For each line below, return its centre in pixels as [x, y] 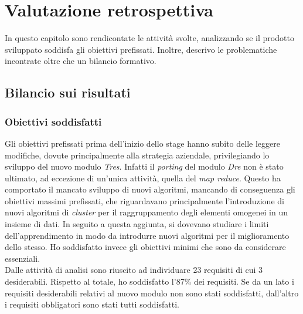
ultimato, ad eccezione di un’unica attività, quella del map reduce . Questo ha [143, 178]
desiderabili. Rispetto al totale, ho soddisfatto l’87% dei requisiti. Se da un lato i [149, 281]
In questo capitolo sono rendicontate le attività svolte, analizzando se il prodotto [149, 38]
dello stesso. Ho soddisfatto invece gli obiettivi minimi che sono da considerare [145, 247]
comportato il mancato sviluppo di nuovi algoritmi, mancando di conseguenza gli [150, 189]
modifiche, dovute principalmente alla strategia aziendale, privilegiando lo [137, 155]
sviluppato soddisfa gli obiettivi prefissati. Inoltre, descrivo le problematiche [141, 49]
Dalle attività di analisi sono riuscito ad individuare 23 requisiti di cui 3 [134, 270]
